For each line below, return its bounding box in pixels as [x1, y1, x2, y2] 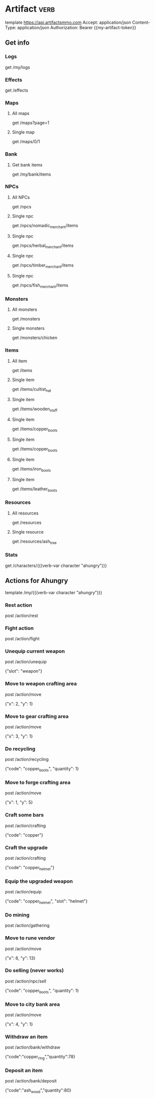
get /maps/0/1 [12, 139, 40, 145]
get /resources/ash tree [12, 538, 57, 545]
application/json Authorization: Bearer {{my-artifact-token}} [17, 24, 137, 30]
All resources [12, 510, 39, 516]
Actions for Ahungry [5, 577, 68, 585]
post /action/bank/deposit [5, 1078, 57, 1084]
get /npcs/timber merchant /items [12, 262, 74, 270]
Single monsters [12, 325, 45, 331]
